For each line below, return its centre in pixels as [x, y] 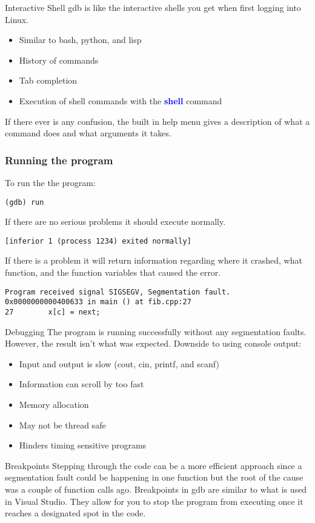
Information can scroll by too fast [81, 384]
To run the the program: [50, 182]
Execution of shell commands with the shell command [121, 100]
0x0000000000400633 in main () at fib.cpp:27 [98, 302]
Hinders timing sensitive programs [83, 445]
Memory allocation [54, 404]
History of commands [59, 60]
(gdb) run [25, 202]
